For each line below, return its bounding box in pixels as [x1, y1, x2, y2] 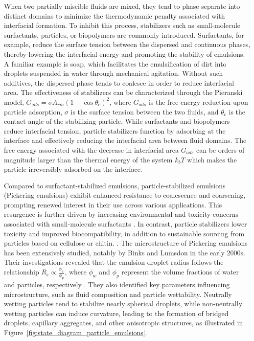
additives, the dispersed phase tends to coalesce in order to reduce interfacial [4, 77, 234, 88]
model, [4, 96, 24, 107]
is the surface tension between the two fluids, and [70, 106, 219, 116]
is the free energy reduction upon [148, 96, 248, 107]
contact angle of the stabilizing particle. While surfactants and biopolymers [4, 116, 230, 126]
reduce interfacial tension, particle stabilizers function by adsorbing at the [4, 125, 226, 136]
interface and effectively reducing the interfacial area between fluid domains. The [4, 135, 247, 145]
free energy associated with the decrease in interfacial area [4, 144, 179, 155]
